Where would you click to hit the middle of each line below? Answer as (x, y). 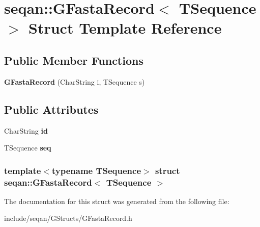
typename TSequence (96, 170)
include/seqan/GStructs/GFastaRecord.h (68, 218)
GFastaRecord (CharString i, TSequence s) (75, 81)
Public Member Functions (74, 60)
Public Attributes (51, 109)
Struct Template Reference (125, 28)
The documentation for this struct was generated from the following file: (117, 201)
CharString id (26, 130)
